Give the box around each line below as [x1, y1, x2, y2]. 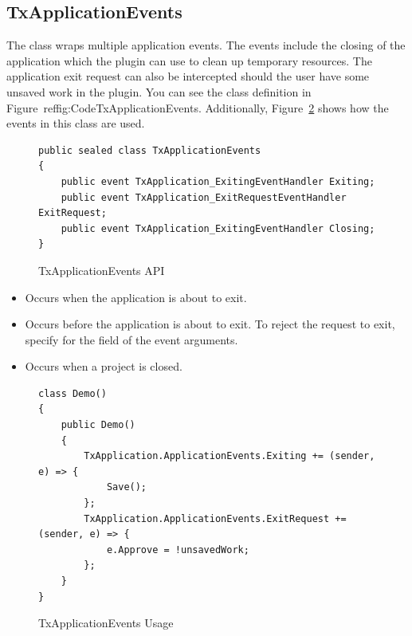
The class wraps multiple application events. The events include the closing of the [6, 37, 406, 53]
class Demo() [38, 387, 107, 399]
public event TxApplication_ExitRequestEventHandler [61, 191, 347, 203]
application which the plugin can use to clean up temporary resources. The [6, 52, 372, 69]
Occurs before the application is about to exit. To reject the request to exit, [25, 316, 395, 332]
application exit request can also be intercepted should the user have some [6, 68, 370, 84]
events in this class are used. [6, 115, 145, 132]
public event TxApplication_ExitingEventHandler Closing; [61, 222, 375, 234]
